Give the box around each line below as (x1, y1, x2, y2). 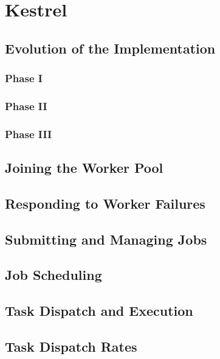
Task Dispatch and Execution (5, 301, 193, 320)
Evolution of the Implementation (5, 38, 216, 57)
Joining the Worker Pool (5, 158, 163, 177)
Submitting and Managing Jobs (5, 229, 207, 248)
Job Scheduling (5, 265, 102, 284)
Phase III (5, 126, 52, 141)
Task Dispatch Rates (5, 336, 137, 355)
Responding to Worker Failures (5, 193, 205, 212)
